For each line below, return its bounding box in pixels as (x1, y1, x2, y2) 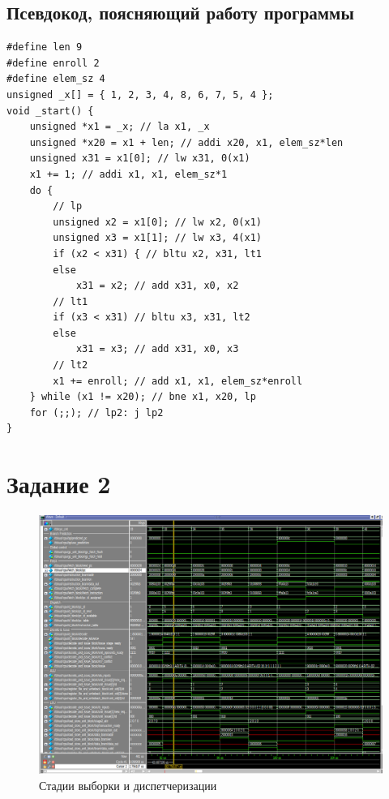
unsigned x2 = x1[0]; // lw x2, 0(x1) (53, 216, 262, 228)
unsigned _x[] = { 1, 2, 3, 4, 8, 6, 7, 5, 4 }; (6, 88, 274, 101)
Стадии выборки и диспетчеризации (39, 777, 217, 793)
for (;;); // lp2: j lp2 (29, 406, 164, 419)
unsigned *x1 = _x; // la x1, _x (29, 121, 210, 133)
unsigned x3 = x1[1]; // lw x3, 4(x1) (53, 232, 262, 244)
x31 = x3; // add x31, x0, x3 (75, 343, 239, 355)
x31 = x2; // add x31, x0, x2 (75, 280, 239, 292)
